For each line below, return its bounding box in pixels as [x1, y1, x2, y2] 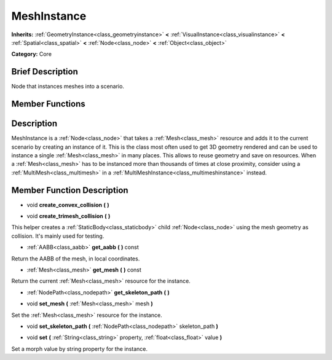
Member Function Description [11, 185, 128, 195]
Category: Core [11, 50, 52, 58]
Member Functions [11, 99, 85, 109]
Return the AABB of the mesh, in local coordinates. [11, 255, 140, 262]
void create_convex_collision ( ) [26, 201, 109, 208]
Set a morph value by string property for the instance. [11, 345, 148, 353]
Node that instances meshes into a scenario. [11, 83, 124, 90]
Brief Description [11, 66, 78, 77]
